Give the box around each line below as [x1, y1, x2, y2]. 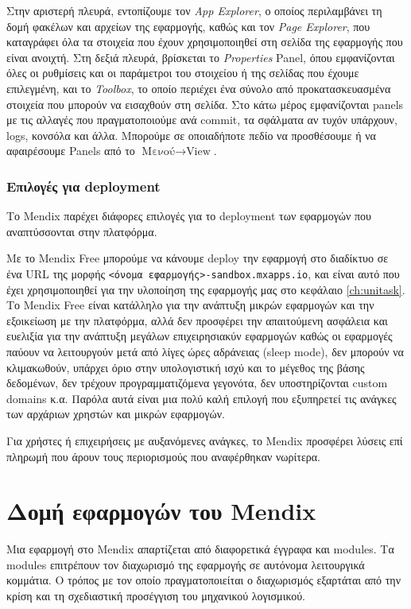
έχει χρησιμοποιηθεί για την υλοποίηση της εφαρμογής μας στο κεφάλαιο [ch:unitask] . [6, 281, 405, 297]
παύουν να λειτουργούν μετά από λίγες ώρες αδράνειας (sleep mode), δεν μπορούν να [6, 343, 404, 359]
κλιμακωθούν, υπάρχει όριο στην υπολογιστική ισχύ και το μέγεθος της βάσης [6, 359, 365, 375]
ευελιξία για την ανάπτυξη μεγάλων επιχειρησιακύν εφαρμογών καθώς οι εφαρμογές [6, 328, 393, 344]
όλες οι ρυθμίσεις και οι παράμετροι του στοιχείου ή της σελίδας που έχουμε [6, 64, 359, 81]
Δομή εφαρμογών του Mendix [6, 495, 316, 527]
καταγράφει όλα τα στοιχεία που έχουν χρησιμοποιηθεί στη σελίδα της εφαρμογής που [6, 33, 403, 50]
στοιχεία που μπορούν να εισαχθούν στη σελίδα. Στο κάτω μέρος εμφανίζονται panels [6, 95, 404, 112]
